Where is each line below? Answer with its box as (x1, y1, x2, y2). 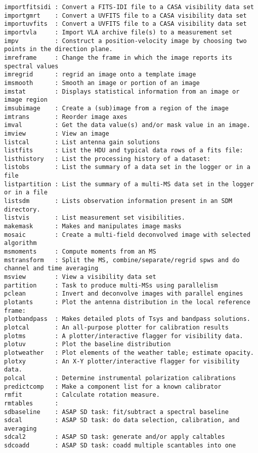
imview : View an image (4, 130, 109, 137)
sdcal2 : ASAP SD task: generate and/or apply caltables (4, 433, 225, 441)
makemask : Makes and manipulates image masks (4, 223, 182, 230)
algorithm (4, 239, 37, 247)
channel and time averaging (4, 265, 99, 272)
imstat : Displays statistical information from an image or (4, 88, 240, 95)
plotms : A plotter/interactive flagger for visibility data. (4, 332, 243, 340)
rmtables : (4, 399, 59, 407)
